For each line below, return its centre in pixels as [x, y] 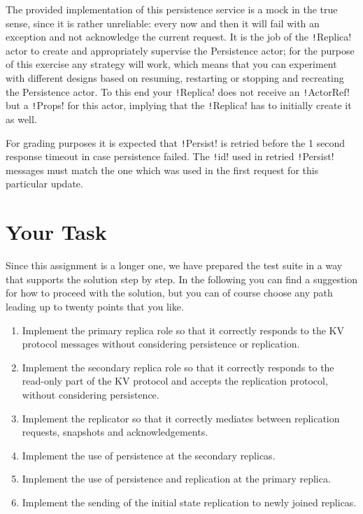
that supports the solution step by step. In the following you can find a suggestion [182, 279]
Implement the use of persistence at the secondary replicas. [149, 455]
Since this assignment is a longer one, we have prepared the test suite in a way [174, 265]
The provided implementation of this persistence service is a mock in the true [172, 9]
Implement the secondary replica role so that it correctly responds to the [178, 367]
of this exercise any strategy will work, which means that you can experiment [171, 64]
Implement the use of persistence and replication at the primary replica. [176, 479]
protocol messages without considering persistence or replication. [161, 344]
